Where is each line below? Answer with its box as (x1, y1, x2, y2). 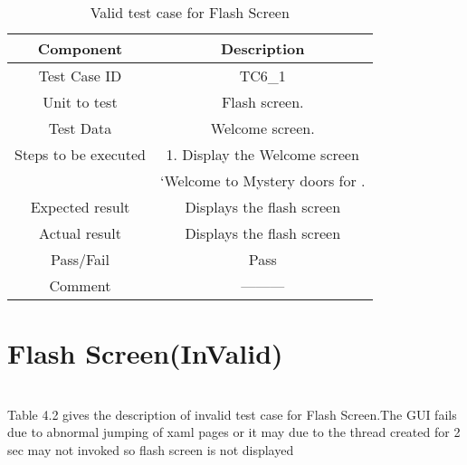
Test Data (48, 118, 112, 138)
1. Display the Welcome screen (166, 144, 359, 165)
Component (37, 38, 123, 59)
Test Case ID (38, 65, 122, 86)
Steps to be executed (14, 144, 146, 165)
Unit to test (43, 91, 118, 112)
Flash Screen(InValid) (7, 335, 283, 372)
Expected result (30, 196, 130, 217)
